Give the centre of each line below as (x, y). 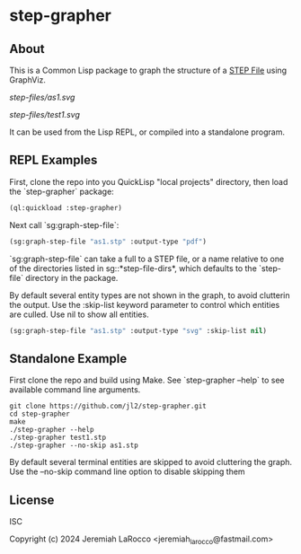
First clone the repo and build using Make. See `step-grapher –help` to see (147, 380)
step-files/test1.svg (45, 114)
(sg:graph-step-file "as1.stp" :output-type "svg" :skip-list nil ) (138, 330)
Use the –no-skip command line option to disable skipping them (127, 471)
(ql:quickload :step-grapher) (66, 207)
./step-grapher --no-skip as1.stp (74, 445)
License (32, 500)
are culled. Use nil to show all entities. (80, 314)
